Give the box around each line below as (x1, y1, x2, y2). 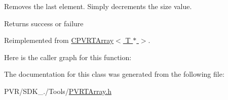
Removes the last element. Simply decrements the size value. (4, 1, 192, 11)
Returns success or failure (4, 18, 84, 28)
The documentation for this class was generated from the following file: (4, 69, 224, 79)
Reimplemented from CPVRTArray (4, 35, 114, 45)
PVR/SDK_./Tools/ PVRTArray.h (4, 85, 111, 96)
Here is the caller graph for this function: (4, 52, 132, 62)
